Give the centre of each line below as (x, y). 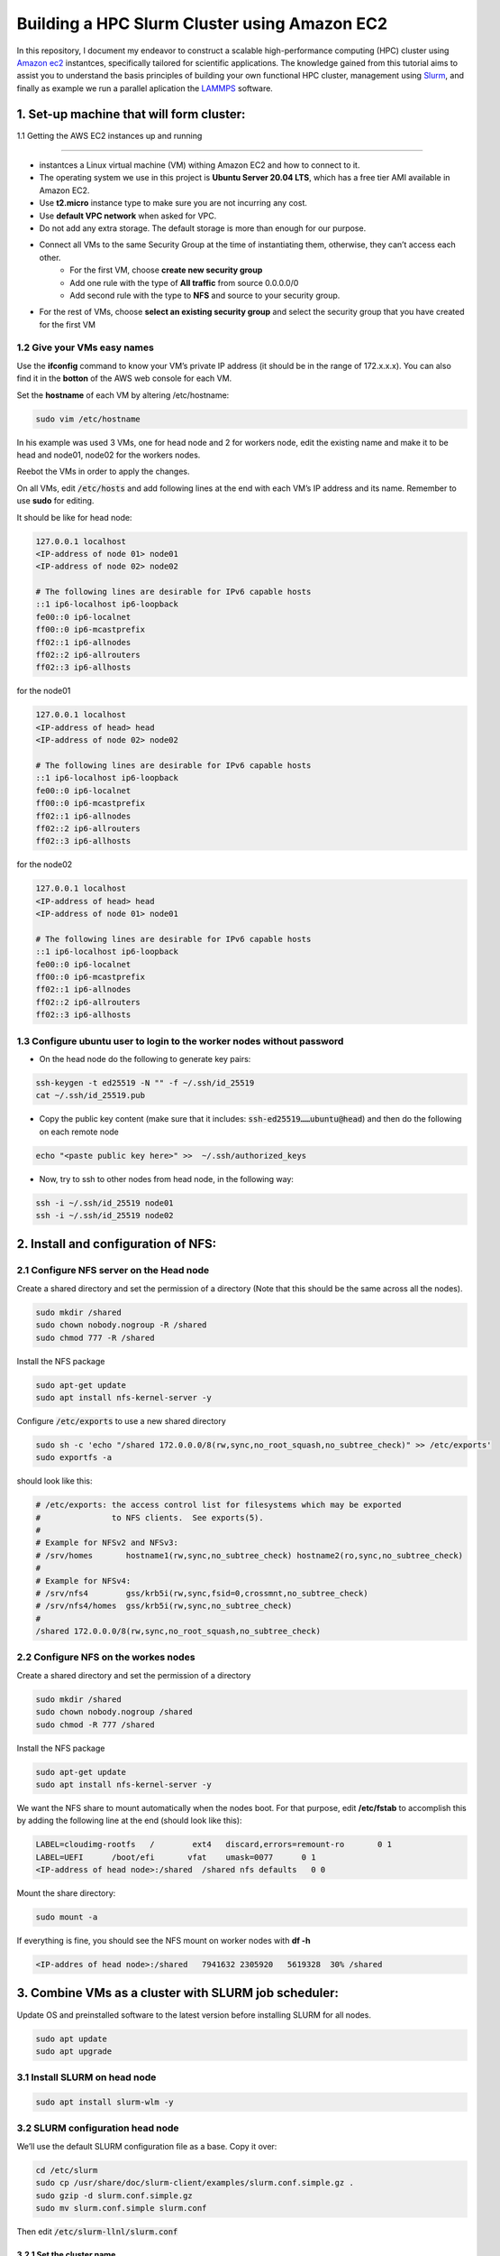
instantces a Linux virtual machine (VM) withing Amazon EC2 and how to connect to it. (200, 165)
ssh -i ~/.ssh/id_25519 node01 (105, 1203)
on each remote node (79, 1132)
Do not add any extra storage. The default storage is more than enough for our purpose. (203, 228)
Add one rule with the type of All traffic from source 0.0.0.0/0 (184, 282)
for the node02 (45, 864)
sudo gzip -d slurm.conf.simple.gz (114, 2196)
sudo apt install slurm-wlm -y (105, 2102)
